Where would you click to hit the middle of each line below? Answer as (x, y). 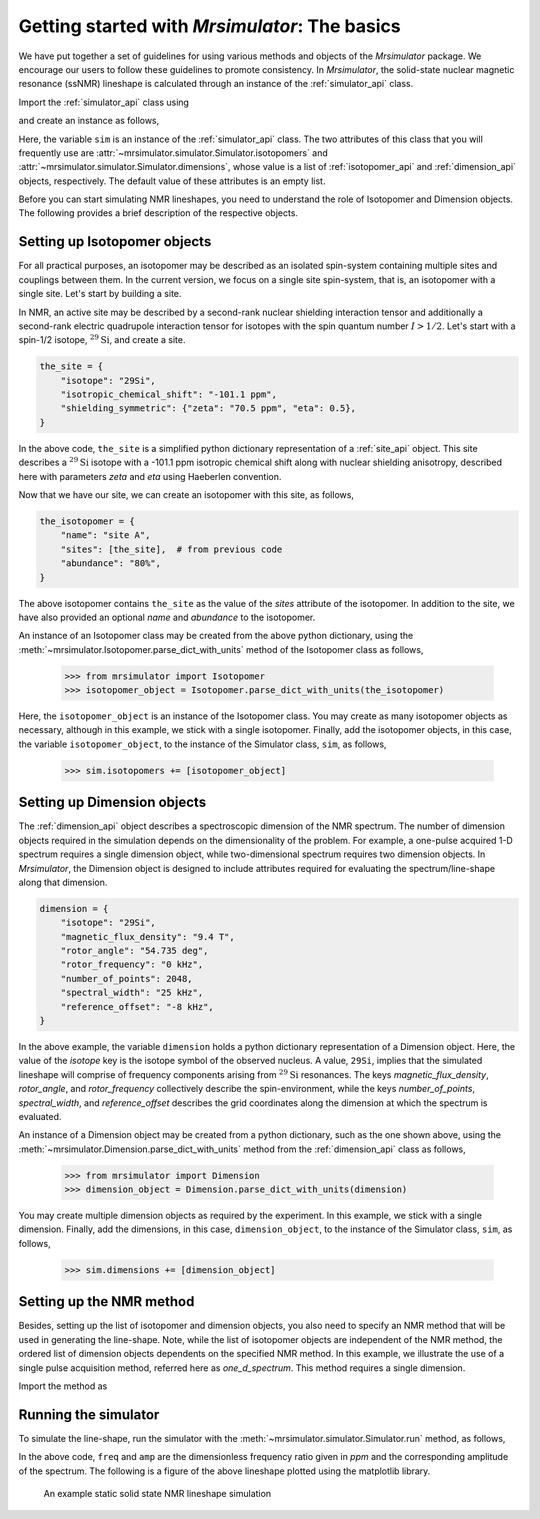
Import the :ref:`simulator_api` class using (104, 102)
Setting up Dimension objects (112, 802)
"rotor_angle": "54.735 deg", (134, 951)
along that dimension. (63, 882)
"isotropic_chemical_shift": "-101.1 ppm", (168, 394)
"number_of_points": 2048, (127, 978)
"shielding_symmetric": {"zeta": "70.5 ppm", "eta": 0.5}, (208, 408)
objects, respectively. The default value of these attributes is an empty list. (172, 181)
